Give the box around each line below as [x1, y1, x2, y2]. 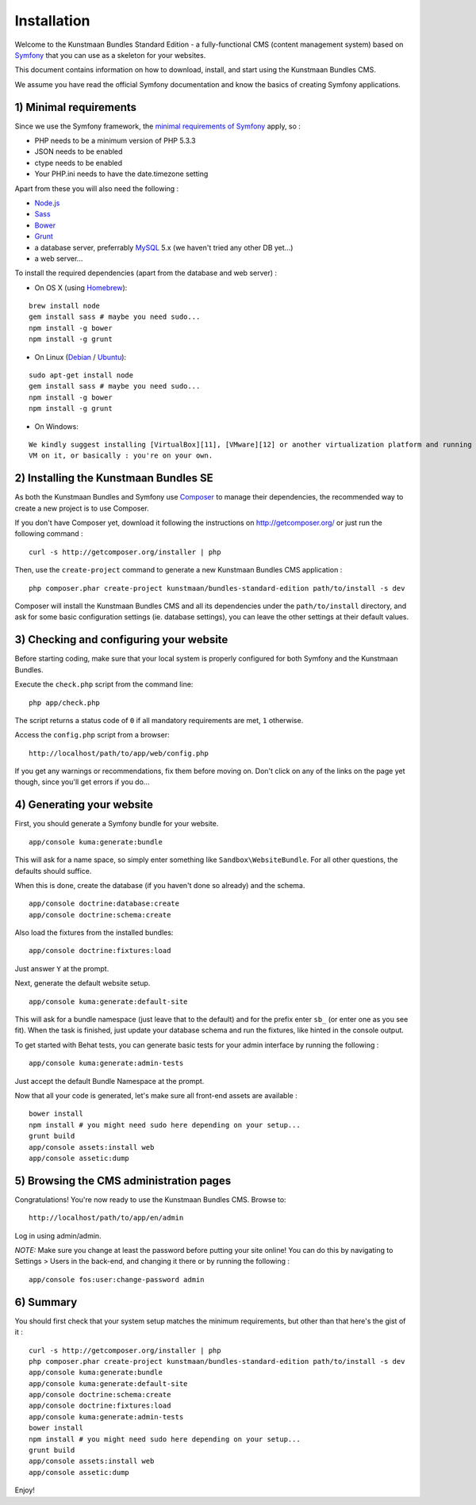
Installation [14, 12, 90, 29]
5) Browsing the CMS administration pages [14, 1174, 232, 1187]
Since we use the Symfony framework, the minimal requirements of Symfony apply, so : [14, 121, 301, 131]
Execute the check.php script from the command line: [14, 680, 194, 689]
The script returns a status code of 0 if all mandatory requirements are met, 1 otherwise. [14, 715, 304, 725]
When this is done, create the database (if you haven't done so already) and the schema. [14, 880, 305, 890]
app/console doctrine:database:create [29, 899, 180, 908]
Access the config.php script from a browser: [14, 730, 170, 740]
